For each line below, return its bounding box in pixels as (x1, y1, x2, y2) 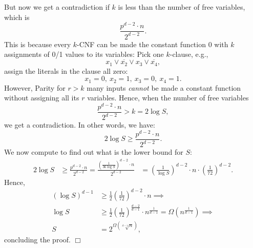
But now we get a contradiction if (4, 2, 110, 12)
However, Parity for (4, 82, 66, 93)
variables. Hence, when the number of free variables (87, 92, 249, 103)
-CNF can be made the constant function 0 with (77, 38, 228, 49)
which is (4, 11, 30, 22)
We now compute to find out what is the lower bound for (4, 147, 183, 157)
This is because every (4, 38, 71, 49)
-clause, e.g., (170, 49, 208, 59)
